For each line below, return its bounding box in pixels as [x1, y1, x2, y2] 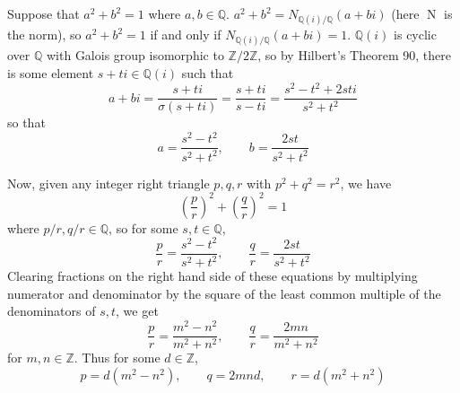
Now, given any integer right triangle [7, 173, 210, 192]
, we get [116, 301, 159, 320]
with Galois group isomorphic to [46, 46, 224, 65]
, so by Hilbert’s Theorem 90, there [257, 46, 451, 65]
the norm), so [7, 25, 82, 44]
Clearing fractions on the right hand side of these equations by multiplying [7, 266, 418, 285]
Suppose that [7, 4, 80, 22]
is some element [7, 63, 94, 82]
